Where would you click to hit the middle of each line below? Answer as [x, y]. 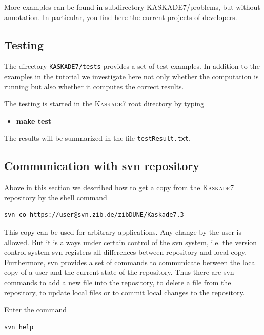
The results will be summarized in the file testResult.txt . [97, 138]
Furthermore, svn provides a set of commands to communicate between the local [131, 262]
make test [34, 120]
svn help [19, 327]
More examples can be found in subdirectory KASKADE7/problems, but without [132, 7]
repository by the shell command [56, 197]
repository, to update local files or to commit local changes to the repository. [125, 292]
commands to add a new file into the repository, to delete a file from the [118, 282]
